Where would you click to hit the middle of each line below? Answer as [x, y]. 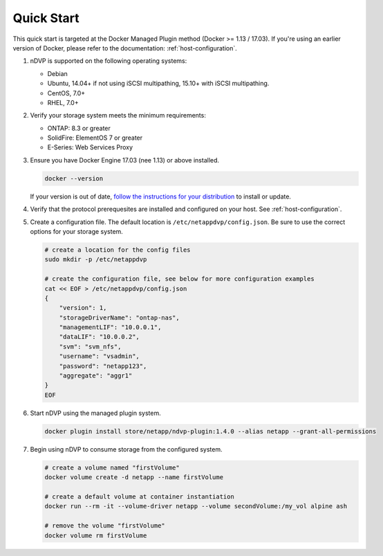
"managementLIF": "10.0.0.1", [110, 327]
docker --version [74, 178]
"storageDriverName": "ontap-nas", [119, 317]
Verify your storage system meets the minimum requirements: [118, 115]
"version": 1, [83, 308]
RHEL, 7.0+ [63, 102]
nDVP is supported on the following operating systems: [109, 61]
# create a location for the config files [118, 250]
